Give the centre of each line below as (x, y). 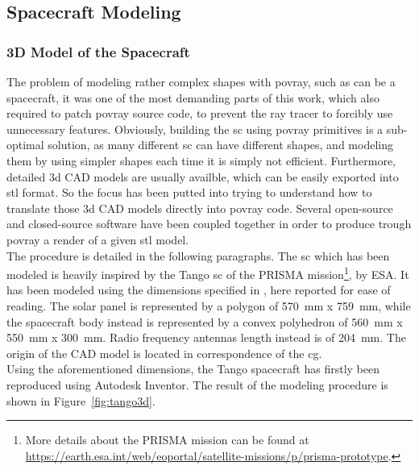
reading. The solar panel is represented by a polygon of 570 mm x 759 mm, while (209, 305)
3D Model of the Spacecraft (98, 51)
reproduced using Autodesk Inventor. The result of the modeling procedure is (197, 384)
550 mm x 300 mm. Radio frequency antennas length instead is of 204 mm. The (206, 337)
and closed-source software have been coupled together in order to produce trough (209, 224)
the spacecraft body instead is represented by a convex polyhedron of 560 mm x (205, 321)
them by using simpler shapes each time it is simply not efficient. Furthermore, (201, 160)
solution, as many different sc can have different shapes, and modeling (220, 145)
